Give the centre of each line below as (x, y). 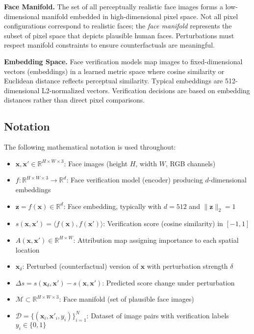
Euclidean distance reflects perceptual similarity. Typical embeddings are (114, 81)
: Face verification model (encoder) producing (135, 180)
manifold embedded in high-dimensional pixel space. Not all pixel (140, 16)
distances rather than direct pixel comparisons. (75, 100)
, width (146, 163)
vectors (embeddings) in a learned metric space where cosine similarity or (114, 71)
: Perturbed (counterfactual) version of (80, 266)
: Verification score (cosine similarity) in (163, 223)
